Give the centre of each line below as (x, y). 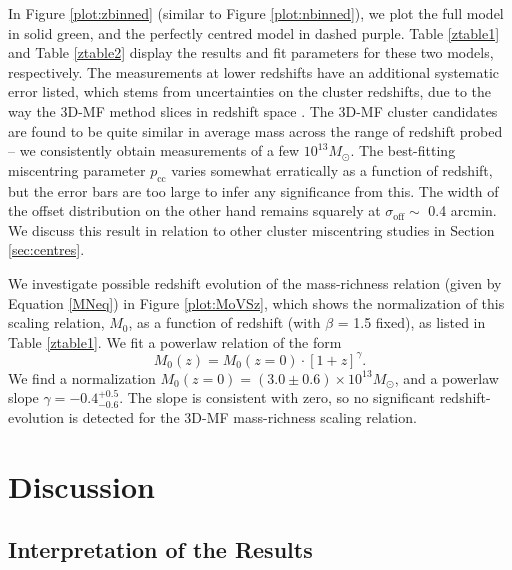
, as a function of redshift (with (224, 322)
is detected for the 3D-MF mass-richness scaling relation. (242, 416)
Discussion (81, 485)
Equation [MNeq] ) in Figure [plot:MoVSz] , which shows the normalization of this (256, 302)
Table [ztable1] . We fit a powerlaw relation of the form (175, 341)
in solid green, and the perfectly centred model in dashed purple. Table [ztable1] (254, 32)
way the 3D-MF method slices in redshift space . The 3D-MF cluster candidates (253, 110)
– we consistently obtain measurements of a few (154, 150)
